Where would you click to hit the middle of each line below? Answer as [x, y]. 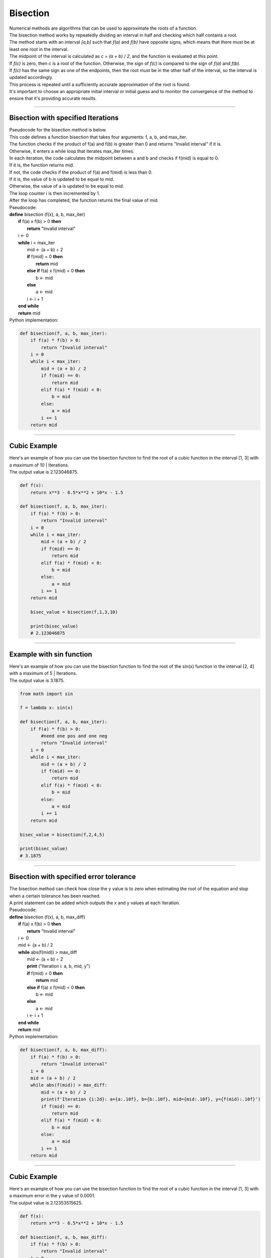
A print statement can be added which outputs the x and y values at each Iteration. [95, 903]
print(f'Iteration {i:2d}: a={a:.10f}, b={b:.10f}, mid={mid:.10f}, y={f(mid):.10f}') [151, 1099]
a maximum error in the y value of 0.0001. [52, 1196]
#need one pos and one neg [74, 736]
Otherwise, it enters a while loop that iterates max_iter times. [72, 151]
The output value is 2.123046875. [44, 472]
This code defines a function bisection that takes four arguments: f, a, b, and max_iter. [98, 137]
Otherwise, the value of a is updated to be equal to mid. [66, 186]
